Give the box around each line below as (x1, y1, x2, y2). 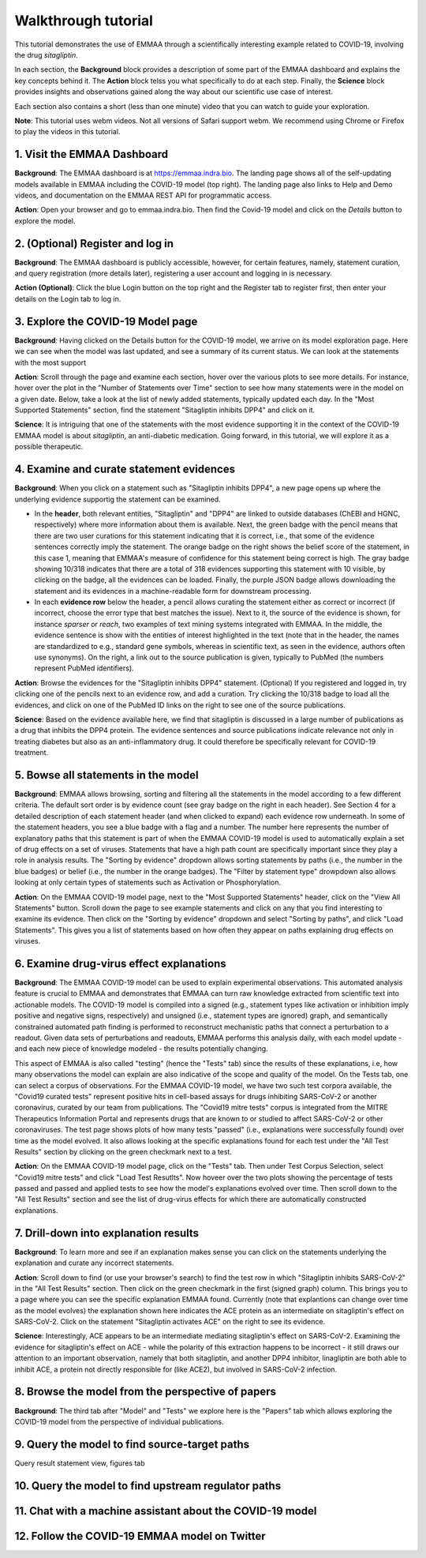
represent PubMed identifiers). (34, 663, 134, 673)
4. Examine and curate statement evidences (14, 463, 236, 476)
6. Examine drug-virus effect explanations (14, 956, 226, 970)
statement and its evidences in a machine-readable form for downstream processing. (34, 586, 312, 595)
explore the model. (14, 216, 76, 225)
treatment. (14, 748, 49, 757)
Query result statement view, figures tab (14, 1458, 145, 1468)
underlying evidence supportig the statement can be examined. (14, 494, 221, 504)
